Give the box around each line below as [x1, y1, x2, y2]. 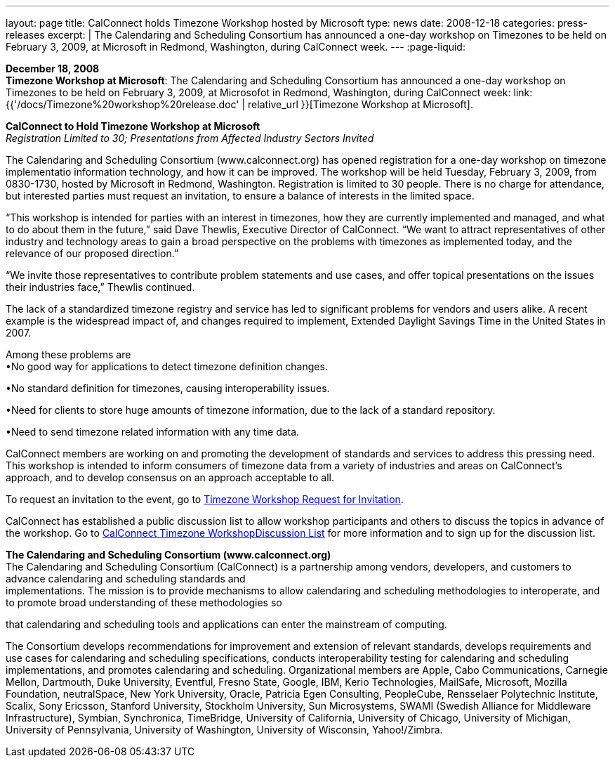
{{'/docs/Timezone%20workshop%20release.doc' [6, 98, 239, 110]
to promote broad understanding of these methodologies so [6, 596, 282, 608]
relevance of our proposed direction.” [6, 247, 179, 259]
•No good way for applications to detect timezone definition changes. [6, 360, 328, 372]
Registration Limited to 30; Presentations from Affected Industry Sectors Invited [6, 132, 374, 144]
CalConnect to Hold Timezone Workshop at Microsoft [6, 120, 260, 132]
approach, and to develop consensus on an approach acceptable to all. [6, 471, 335, 483]
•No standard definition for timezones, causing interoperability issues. [6, 382, 330, 394]
